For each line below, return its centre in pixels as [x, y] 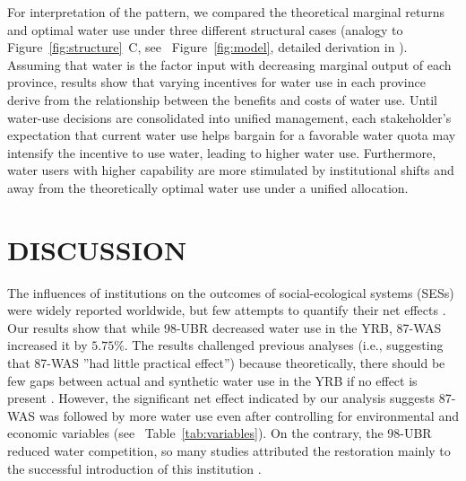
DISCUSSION [97, 249]
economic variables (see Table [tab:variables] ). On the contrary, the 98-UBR [220, 433]
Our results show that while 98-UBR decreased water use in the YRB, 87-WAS [224, 327]
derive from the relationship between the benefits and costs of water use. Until [223, 99]
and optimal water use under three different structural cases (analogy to [205, 29]
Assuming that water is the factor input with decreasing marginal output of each [229, 64]
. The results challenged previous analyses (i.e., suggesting [284, 345]
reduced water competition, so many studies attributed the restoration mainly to [229, 450]
